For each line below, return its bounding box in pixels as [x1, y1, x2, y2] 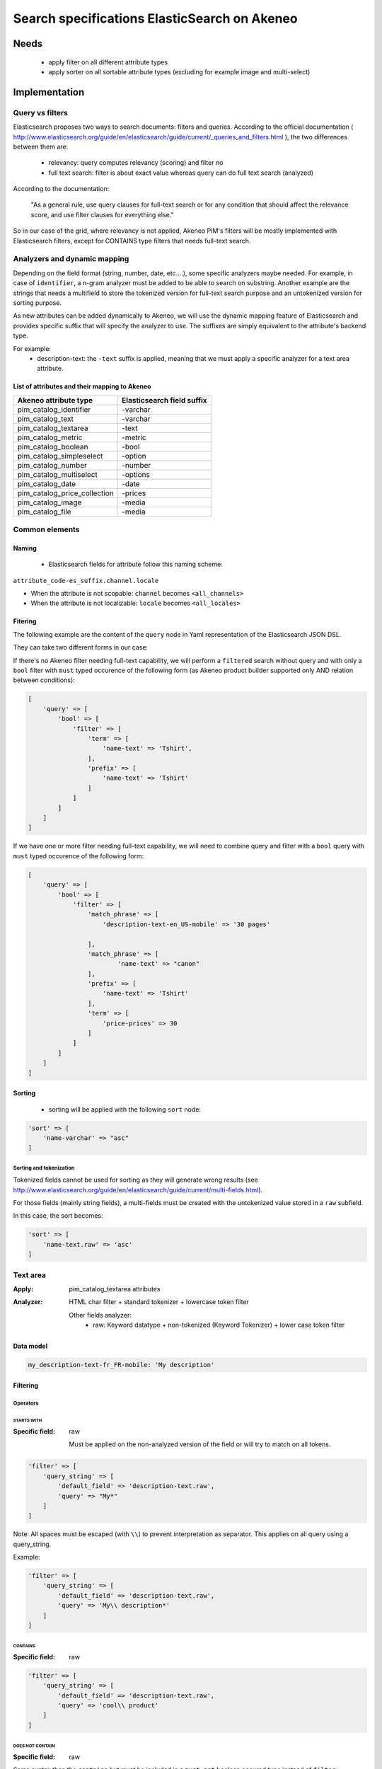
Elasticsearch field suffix [121, 395, 208, 405]
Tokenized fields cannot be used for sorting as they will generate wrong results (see [13, 1175, 258, 1185]
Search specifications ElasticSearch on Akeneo [13, 11, 298, 26]
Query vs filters [13, 108, 69, 117]
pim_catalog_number [17, 460, 88, 470]
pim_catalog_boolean [17, 442, 88, 451]
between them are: [13, 142, 69, 151]
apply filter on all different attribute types [48, 57, 168, 67]
